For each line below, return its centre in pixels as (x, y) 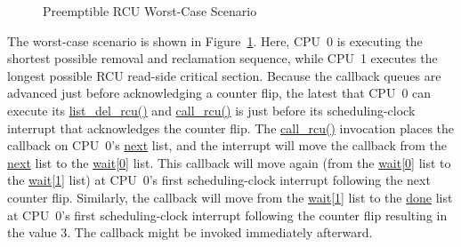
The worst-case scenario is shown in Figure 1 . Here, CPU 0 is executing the (215, 40)
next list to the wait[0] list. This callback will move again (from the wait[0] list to (229, 162)
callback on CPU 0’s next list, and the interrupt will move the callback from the (227, 145)
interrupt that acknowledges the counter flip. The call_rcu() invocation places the (231, 127)
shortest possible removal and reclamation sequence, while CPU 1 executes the (222, 58)
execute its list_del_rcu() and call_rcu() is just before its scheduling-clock (211, 110)
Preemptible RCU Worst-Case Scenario (150, 11)
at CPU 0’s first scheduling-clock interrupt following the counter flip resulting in (227, 215)
